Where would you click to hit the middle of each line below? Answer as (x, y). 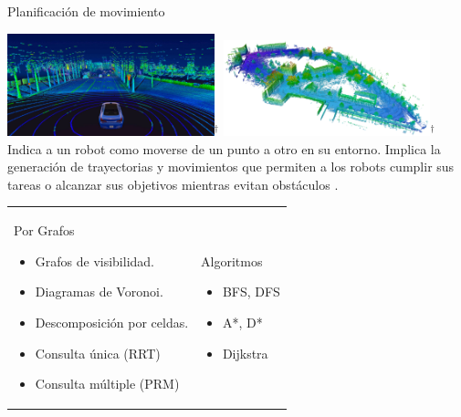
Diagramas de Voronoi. (99, 292)
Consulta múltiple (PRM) (107, 384)
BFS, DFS (251, 292)
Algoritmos (232, 261)
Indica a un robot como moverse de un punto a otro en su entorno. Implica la (224, 148)
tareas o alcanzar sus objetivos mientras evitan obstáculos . (173, 184)
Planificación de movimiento (86, 11)
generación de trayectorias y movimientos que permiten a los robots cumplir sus (231, 167)
